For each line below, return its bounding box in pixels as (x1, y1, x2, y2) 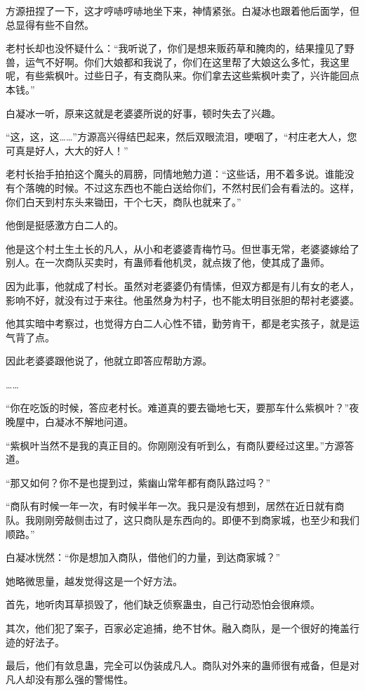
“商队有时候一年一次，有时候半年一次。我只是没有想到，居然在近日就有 (6, 499, 335, 513)
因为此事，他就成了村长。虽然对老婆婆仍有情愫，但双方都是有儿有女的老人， (6, 278, 359, 293)
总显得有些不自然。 (6, 17, 94, 32)
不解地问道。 (74, 414, 133, 429)
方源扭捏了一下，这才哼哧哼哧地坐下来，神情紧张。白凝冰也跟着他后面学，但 (6, 4, 359, 18)
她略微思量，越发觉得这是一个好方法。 (6, 573, 182, 588)
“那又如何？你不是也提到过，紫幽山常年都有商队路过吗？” (6, 475, 271, 489)
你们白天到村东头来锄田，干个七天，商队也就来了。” (6, 194, 241, 209)
